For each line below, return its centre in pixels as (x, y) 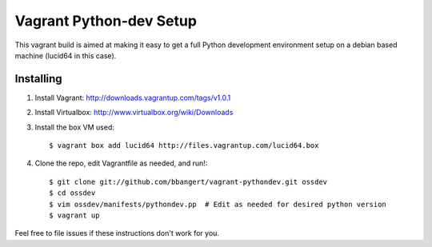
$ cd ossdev (72, 193)
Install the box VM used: (75, 127)
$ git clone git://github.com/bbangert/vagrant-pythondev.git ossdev (188, 181)
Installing (39, 79)
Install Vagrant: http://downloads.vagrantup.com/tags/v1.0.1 (133, 98)
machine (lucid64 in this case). (66, 55)
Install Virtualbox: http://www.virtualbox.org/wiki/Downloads (134, 113)
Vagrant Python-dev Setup (106, 21)
